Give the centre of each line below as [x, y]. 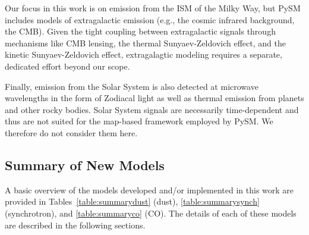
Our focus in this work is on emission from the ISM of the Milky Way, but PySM [153, 8]
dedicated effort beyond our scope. [67, 66]
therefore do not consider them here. [71, 132]
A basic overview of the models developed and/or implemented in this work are [149, 189]
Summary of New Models [85, 164]
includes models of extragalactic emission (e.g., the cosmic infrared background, [150, 19]
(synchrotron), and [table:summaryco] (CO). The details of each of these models [151, 213]
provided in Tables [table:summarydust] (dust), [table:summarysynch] [132, 201]
